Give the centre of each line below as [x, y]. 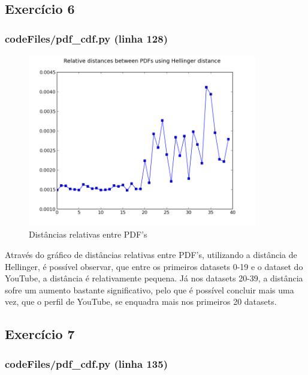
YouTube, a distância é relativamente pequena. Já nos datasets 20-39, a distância [154, 278]
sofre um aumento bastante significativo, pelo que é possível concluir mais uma [150, 289]
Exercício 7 [40, 334]
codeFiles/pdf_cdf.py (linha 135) [86, 363]
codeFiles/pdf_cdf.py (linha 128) [86, 38]
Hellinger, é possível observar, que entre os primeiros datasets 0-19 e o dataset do [154, 266]
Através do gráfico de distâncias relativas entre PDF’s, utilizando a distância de [151, 255]
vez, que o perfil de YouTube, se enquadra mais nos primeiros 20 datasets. [141, 301]
